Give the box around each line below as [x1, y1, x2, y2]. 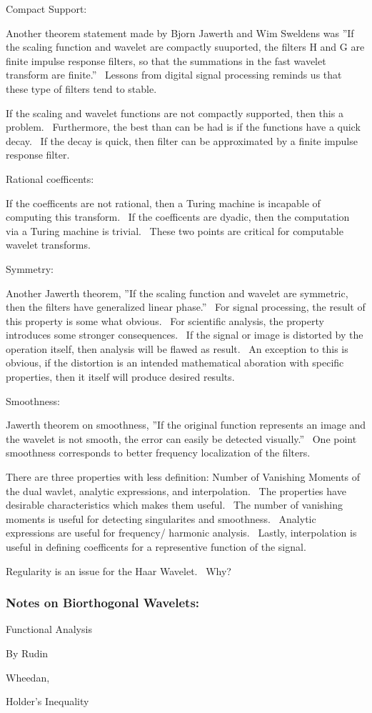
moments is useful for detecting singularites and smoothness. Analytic [6, 511, 316, 526]
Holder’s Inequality [6, 694, 89, 709]
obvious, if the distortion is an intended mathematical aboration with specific [6, 355, 344, 370]
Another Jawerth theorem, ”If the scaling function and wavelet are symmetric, [6, 285, 348, 300]
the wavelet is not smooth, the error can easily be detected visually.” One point [6, 431, 357, 446]
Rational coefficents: [6, 171, 94, 186]
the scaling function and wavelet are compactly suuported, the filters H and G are [6, 39, 365, 54]
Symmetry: [6, 261, 54, 276]
